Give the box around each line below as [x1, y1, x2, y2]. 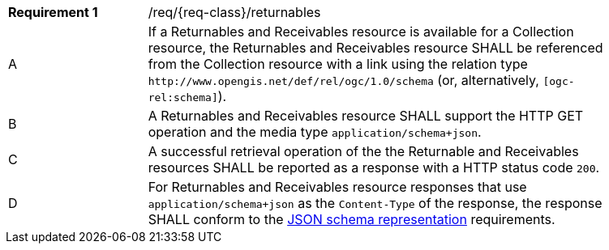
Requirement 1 [8, 4, 98, 20]
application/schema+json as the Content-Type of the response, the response [148, 195, 603, 211]
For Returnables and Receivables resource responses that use [148, 179, 527, 195]
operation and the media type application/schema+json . [148, 124, 482, 140]
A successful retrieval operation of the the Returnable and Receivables [148, 143, 579, 159]
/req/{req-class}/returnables [148, 4, 321, 20]
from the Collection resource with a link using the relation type [148, 56, 528, 72]
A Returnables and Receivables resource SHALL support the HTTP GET [148, 108, 584, 124]
